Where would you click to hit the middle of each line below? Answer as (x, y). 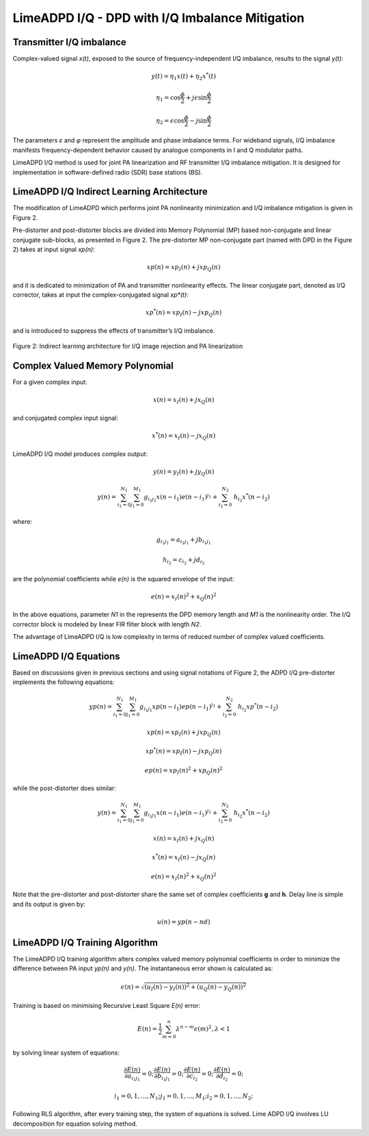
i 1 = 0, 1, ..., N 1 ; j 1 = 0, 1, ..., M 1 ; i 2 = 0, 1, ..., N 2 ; (183, 1097)
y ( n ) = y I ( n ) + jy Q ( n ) (183, 472)
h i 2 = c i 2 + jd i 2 (184, 561)
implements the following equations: (64, 682)
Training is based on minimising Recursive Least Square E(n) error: (107, 1005)
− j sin (199, 121)
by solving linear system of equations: (66, 1052)
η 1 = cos (168, 98)
